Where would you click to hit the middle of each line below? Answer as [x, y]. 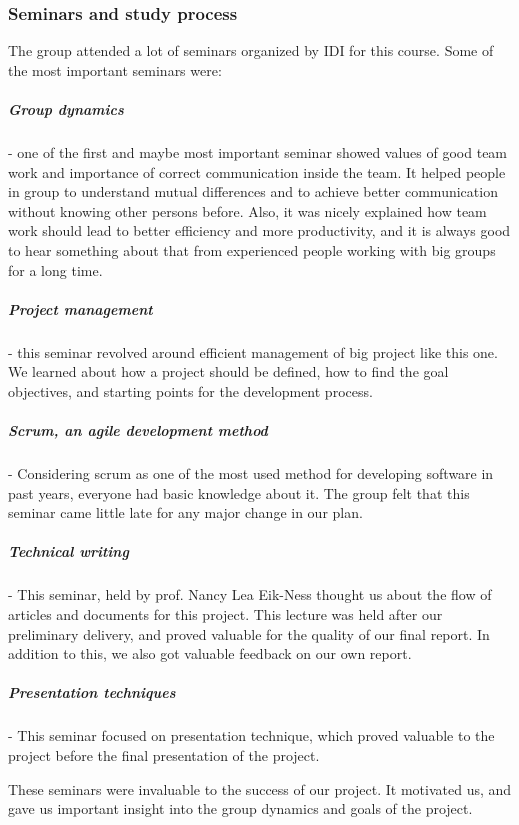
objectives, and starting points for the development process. [190, 390]
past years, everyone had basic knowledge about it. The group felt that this [239, 492]
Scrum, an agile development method [138, 430]
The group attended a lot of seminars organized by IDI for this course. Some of [251, 50]
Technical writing [68, 551]
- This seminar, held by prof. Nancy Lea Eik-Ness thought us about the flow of [250, 594]
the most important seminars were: [115, 69]
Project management [80, 308]
